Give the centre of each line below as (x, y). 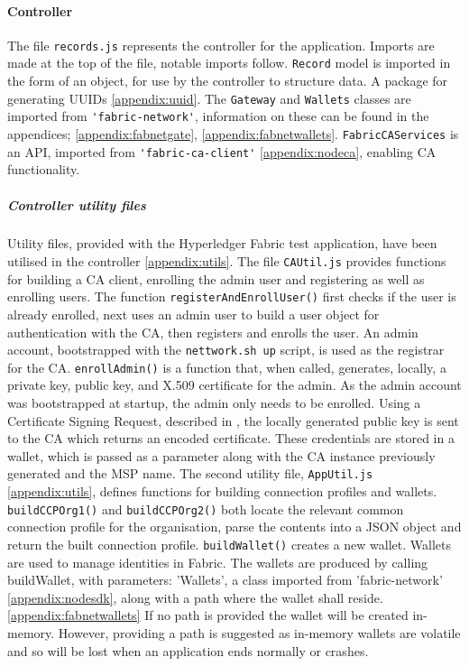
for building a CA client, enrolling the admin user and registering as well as (216, 278)
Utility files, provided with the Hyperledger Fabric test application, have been (222, 243)
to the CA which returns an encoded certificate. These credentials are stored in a (231, 438)
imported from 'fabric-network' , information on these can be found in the (218, 116)
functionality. (44, 169)
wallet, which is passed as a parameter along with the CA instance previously (221, 455)
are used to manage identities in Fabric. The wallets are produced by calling (218, 562)
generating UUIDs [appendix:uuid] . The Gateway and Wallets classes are (209, 98)
